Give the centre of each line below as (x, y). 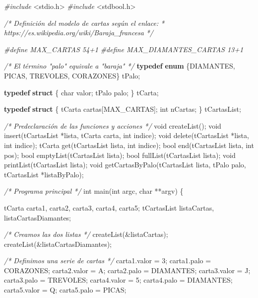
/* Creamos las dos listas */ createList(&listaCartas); (86, 234)
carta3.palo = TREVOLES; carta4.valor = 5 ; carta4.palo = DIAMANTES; (118, 280)
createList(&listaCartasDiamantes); (58, 244)
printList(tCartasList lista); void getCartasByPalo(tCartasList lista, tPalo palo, (125, 165)
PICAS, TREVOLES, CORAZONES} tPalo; (72, 75)
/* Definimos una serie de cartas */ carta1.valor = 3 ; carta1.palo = (108, 261)
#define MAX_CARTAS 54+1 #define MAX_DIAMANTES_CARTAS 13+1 (124, 49)
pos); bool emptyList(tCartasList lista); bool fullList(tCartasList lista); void (120, 155)
